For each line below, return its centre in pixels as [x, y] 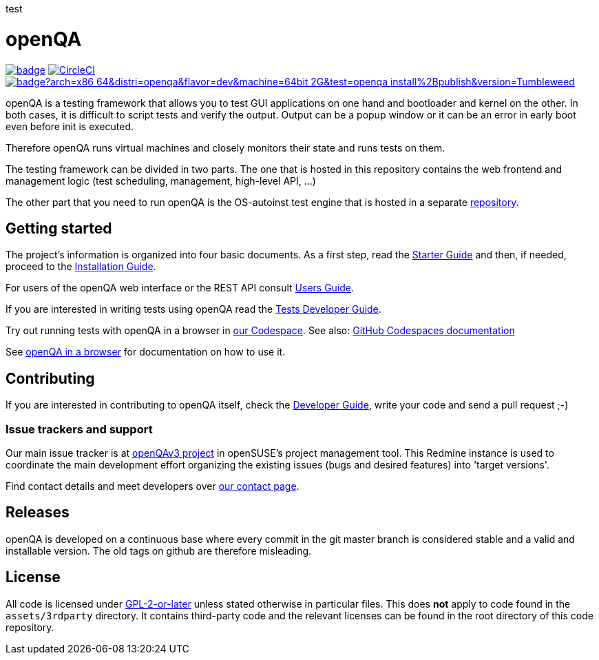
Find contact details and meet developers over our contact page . [153, 486]
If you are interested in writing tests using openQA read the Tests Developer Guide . [193, 309]
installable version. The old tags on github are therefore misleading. [159, 550]
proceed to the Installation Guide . [81, 267]
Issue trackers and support [79, 429]
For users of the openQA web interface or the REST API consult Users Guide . [180, 288]
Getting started [59, 228]
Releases [38, 513]
